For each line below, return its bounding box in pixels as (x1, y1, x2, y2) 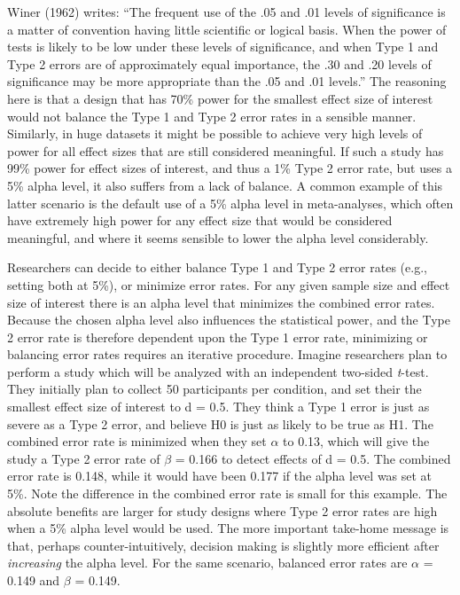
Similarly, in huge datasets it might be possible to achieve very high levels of (7, 124, 423, 143)
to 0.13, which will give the (283, 432, 430, 450)
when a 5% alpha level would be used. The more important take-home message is (7, 519, 449, 537)
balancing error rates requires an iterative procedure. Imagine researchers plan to (7, 345, 448, 364)
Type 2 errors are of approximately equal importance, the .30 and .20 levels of (7, 54, 432, 73)
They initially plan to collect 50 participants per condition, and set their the (7, 380, 422, 398)
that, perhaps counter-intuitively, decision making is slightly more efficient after (7, 536, 440, 554)
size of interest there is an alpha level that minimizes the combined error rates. (7, 293, 435, 311)
